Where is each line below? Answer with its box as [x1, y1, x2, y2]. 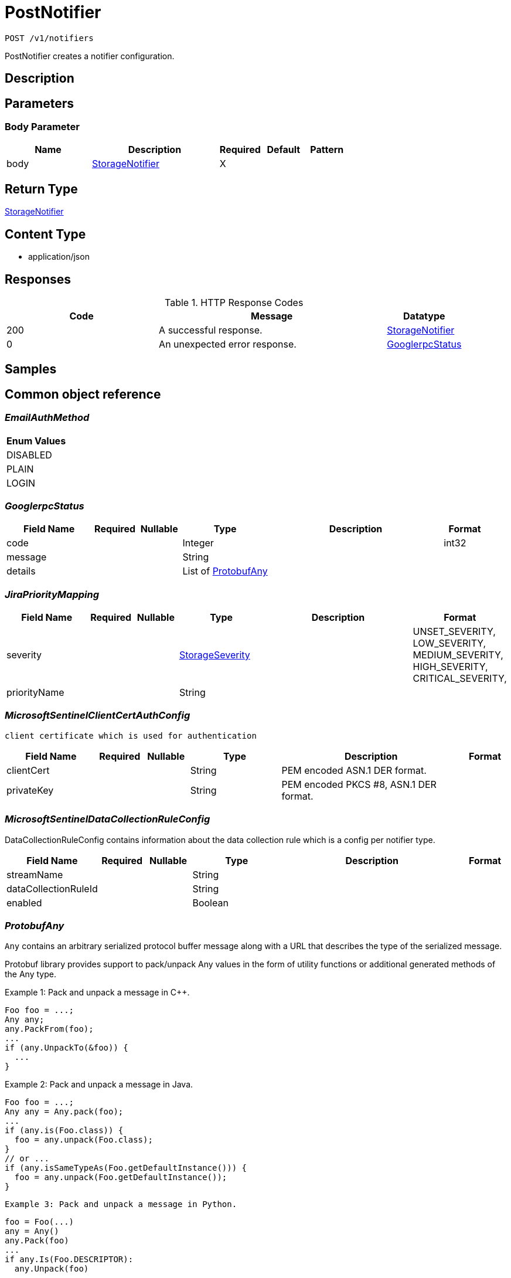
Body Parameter [5, 121, 80, 133]
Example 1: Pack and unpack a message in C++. [5, 987, 190, 998]
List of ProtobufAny [182, 565, 268, 577]
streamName [6, 868, 63, 881]
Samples [5, 362, 57, 377]
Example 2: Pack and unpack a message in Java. [5, 1079, 193, 1090]
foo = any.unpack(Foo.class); [14, 1135, 153, 1145]
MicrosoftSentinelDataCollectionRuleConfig [5, 813, 210, 825]
